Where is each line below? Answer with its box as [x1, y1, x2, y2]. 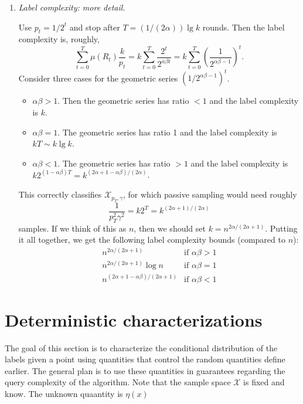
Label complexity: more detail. [18, 1, 125, 13]
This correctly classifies [18, 188, 102, 201]
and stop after [69, 21, 120, 33]
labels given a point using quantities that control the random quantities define [5, 353, 285, 365]
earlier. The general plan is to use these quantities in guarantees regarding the [5, 364, 285, 376]
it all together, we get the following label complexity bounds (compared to [18, 233, 285, 246]
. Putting [265, 222, 298, 234]
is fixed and [243, 376, 285, 388]
